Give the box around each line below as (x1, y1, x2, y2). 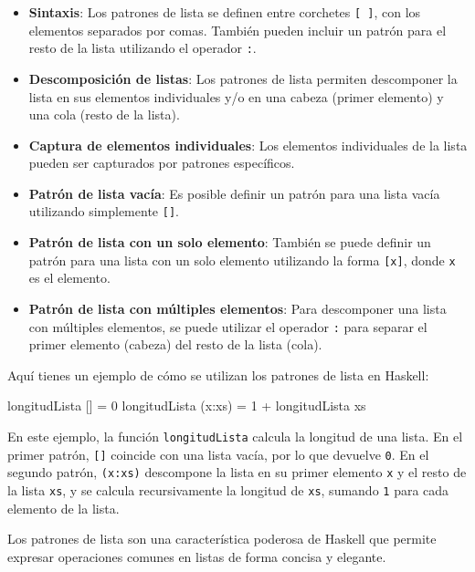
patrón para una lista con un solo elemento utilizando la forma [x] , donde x (28, 250, 456, 269)
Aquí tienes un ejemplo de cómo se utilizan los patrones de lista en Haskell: (7, 365, 429, 384)
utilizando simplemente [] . (28, 202, 179, 221)
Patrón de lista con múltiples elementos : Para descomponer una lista (28, 298, 447, 317)
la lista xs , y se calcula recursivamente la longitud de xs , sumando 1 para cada (7, 480, 449, 499)
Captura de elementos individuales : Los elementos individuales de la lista (28, 135, 468, 154)
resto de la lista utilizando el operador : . (28, 38, 257, 57)
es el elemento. (28, 268, 111, 287)
